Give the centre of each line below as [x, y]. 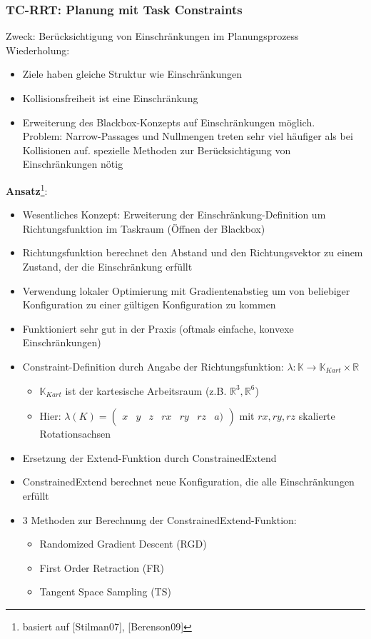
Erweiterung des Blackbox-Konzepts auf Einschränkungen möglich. [169, 122]
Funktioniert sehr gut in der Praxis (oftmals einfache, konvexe [158, 328]
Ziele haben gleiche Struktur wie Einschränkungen [132, 74]
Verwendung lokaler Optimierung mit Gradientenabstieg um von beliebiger [186, 290]
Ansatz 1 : [27, 189]
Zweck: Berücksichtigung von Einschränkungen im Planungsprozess [152, 36]
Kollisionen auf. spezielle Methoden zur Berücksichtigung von [157, 150]
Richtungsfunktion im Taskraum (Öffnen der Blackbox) [144, 228]
